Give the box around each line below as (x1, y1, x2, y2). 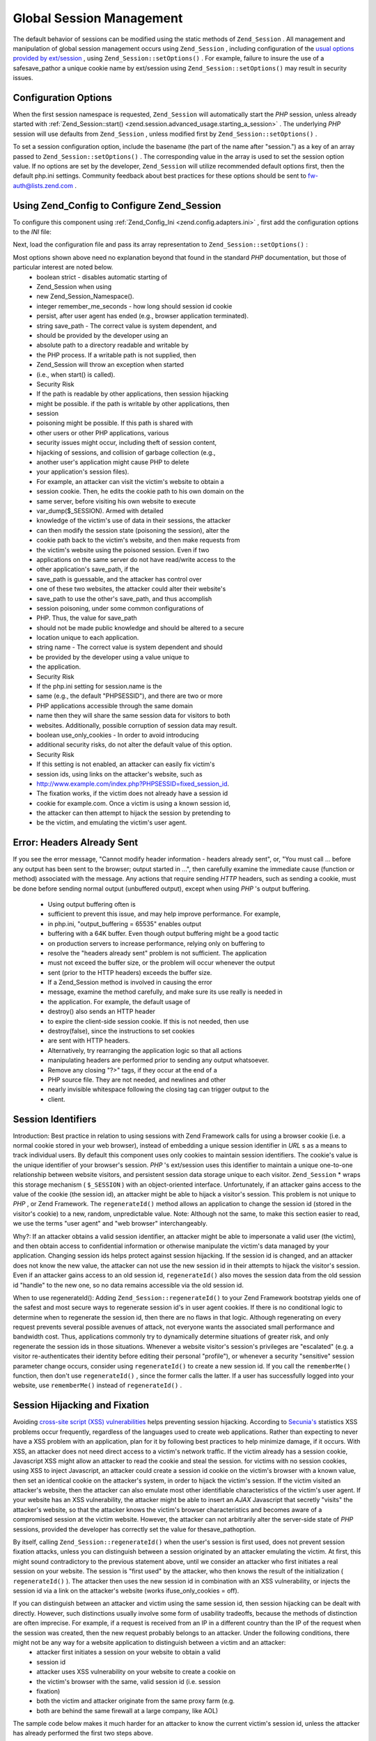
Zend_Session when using (36, 283, 112, 290)
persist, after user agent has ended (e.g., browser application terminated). (36, 312, 249, 320)
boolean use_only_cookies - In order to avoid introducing (36, 731, 199, 739)
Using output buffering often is (47, 900, 136, 908)
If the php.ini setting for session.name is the (36, 682, 163, 691)
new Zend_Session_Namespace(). (36, 292, 134, 301)
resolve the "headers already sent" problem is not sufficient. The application (47, 948, 267, 957)
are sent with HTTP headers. (47, 1036, 130, 1045)
